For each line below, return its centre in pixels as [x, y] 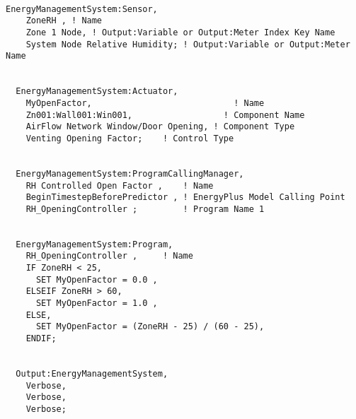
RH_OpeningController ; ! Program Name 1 [145, 209]
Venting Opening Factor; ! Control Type [130, 138]
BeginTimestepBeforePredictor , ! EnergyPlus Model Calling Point [185, 197]
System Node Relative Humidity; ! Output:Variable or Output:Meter [188, 44]
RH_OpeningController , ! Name [109, 256]
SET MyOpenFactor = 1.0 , [97, 303]
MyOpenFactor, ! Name [145, 103]
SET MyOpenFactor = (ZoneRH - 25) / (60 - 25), [150, 327]
